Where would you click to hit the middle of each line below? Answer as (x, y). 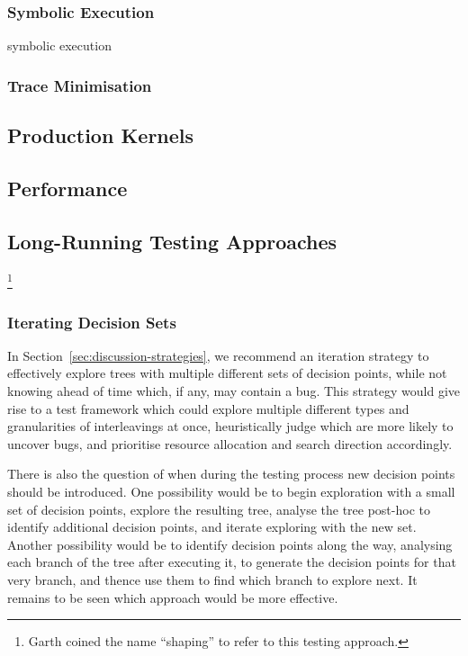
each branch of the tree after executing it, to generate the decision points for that (232, 562)
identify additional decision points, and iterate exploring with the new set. (212, 527)
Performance (67, 188)
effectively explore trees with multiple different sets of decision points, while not (227, 373)
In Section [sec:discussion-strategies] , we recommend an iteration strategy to (218, 355)
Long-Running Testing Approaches (172, 241)
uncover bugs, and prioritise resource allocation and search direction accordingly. (230, 443)
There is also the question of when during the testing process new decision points (231, 474)
